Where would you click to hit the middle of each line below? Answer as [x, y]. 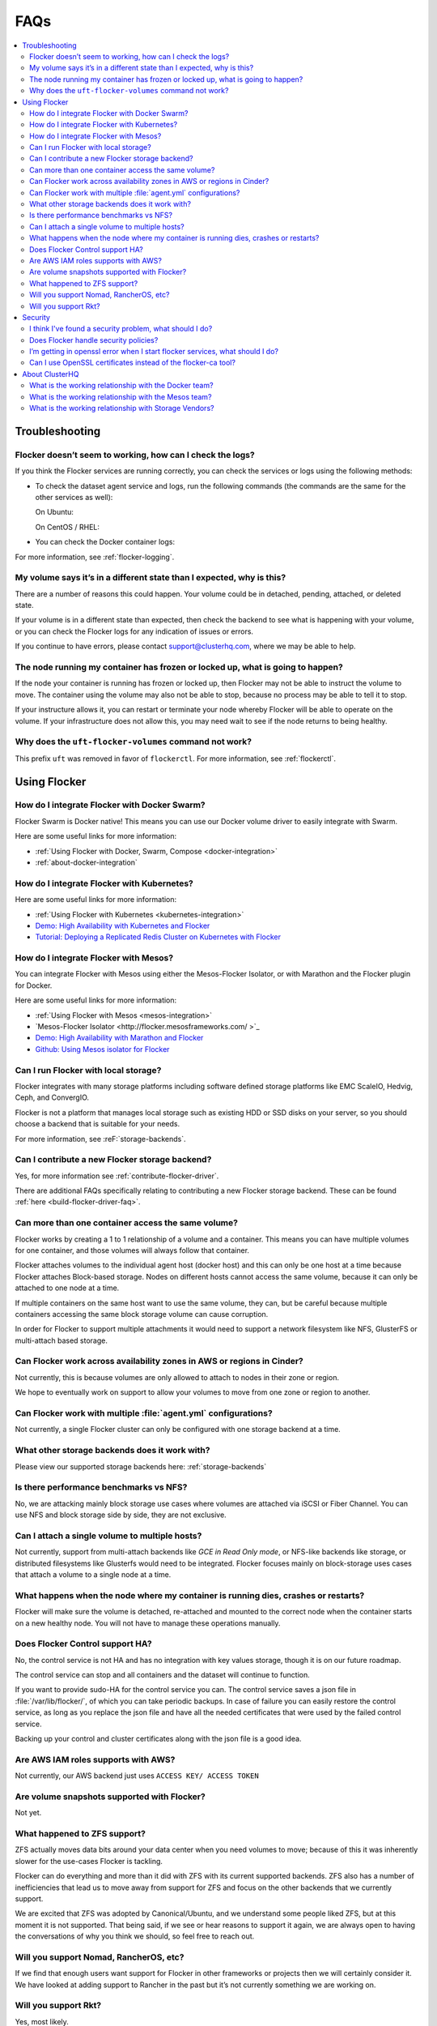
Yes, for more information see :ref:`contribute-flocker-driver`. [117, 1176]
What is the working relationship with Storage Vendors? [122, 408]
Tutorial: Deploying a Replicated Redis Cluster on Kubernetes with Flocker [158, 937]
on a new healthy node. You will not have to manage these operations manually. [148, 1623]
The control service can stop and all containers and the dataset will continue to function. [163, 1675]
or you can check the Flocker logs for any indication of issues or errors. [134, 631]
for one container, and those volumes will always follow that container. [132, 1250]
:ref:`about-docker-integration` [86, 862]
